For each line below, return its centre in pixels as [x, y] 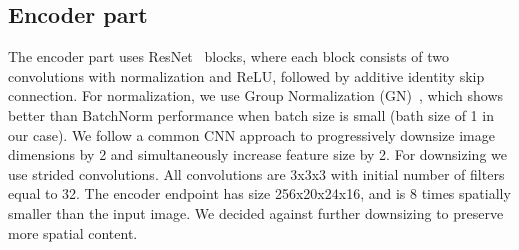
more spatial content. [73, 232]
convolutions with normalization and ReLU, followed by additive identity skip [246, 75]
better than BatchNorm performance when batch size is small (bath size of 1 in [251, 114]
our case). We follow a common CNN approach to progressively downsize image [251, 134]
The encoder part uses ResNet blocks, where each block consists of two [228, 56]
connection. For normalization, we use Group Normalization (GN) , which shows [256, 95]
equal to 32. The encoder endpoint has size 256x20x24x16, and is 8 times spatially [259, 193]
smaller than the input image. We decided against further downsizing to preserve [256, 212]
